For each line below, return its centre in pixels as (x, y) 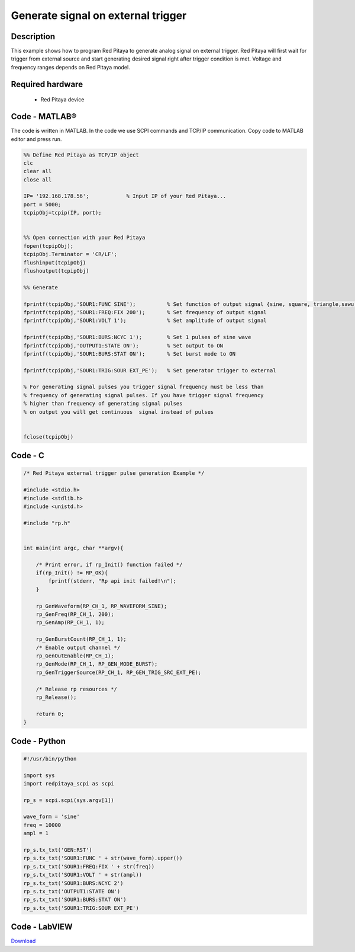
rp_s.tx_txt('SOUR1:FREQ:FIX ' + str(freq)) (89, 866)
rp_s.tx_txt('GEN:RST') (58, 850)
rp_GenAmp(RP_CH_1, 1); (70, 623)
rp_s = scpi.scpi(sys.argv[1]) (69, 800)
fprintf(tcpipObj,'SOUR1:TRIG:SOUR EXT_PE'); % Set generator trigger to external (150, 370)
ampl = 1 (36, 833)
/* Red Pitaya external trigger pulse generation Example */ (114, 473)
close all (38, 180)
